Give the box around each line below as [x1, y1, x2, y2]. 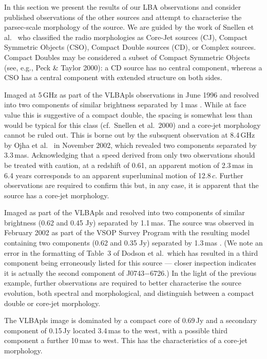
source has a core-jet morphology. [4, 190, 109, 200]
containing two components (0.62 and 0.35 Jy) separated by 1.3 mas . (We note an [4, 237, 263, 248]
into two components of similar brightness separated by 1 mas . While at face [4, 99, 246, 110]
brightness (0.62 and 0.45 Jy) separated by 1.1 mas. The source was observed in [4, 217, 254, 228]
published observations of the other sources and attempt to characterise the [4, 11, 242, 22]
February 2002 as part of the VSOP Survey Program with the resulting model [4, 227, 250, 238]
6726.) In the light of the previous [150, 267, 257, 278]
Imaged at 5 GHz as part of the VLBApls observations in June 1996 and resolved [4, 89, 259, 100]
